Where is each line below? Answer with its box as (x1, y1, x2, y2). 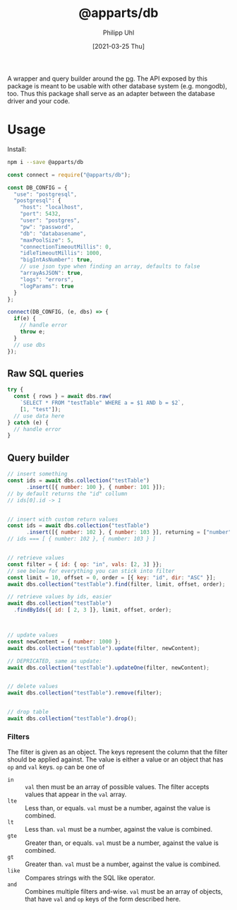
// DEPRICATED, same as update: (7, 657, 102, 665)
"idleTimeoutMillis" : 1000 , (20, 249, 102, 257)
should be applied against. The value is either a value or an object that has (7, 755, 224, 764)
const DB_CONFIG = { (7, 184, 68, 191)
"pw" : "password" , (20, 223, 74, 230)
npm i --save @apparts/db (7, 158, 83, 165)
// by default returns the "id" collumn (7, 490, 128, 497)
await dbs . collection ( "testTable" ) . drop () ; (7, 715, 138, 722)
